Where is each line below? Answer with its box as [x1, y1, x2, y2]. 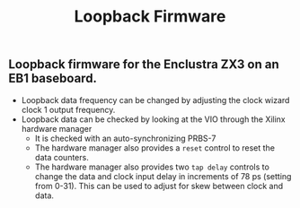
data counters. [34, 152, 89, 162]
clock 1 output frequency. [21, 104, 116, 115]
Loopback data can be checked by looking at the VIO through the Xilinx [21, 114, 287, 125]
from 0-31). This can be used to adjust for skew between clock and [34, 180, 284, 191]
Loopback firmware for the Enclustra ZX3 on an [8, 56, 279, 73]
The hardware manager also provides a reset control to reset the [34, 142, 276, 153]
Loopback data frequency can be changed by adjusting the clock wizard [21, 94, 290, 105]
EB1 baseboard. [8, 71, 98, 86]
